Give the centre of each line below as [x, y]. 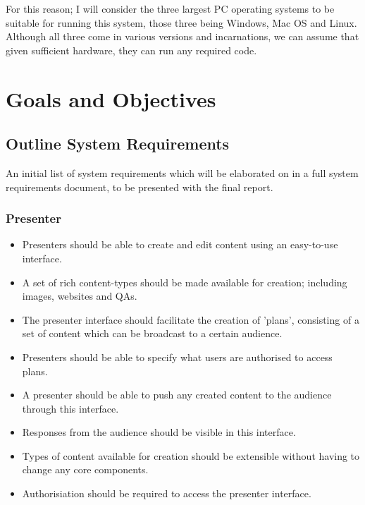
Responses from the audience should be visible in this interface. [159, 432]
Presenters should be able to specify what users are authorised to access [177, 357]
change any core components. [85, 469]
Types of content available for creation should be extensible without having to [191, 455]
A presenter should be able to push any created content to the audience [177, 395]
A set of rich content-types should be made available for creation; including [185, 282]
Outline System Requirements [118, 144]
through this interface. [70, 408]
